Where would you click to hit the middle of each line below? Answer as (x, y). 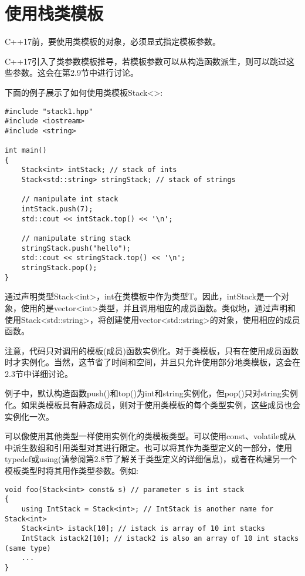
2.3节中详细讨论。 (39, 373)
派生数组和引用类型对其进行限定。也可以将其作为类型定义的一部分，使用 (152, 447)
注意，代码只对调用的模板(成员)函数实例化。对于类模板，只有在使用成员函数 (152, 350)
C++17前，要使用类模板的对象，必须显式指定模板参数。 (113, 41)
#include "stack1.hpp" (49, 111)
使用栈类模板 (54, 13)
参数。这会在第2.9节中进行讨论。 (75, 73)
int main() (26, 151)
